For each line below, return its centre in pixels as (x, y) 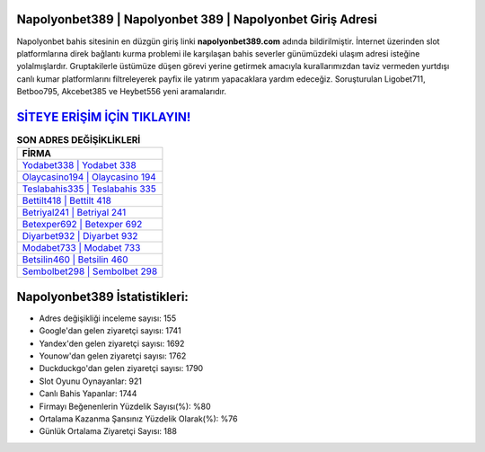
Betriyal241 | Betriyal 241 (74, 213)
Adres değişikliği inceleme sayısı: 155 (108, 318)
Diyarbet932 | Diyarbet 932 (80, 236)
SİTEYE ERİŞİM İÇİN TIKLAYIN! (104, 117)
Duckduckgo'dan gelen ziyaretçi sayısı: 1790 (121, 368)
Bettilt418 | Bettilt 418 (67, 200)
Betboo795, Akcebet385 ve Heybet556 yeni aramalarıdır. (122, 92)
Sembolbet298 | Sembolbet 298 (90, 271)
